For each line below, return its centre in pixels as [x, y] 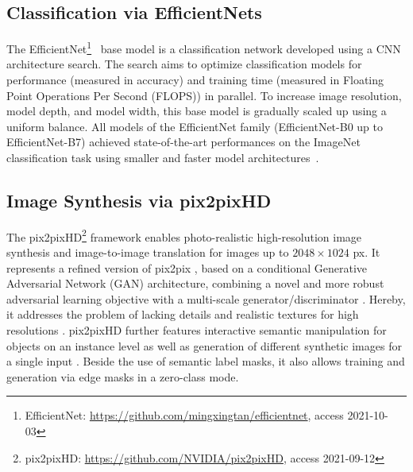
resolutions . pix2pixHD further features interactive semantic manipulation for [197, 330]
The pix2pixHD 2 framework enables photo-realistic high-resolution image [184, 235]
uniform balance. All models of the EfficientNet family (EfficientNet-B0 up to [195, 126]
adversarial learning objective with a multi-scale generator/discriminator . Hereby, [206, 298]
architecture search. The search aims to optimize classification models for [184, 64]
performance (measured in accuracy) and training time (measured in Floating [195, 80]
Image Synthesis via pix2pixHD [139, 200]
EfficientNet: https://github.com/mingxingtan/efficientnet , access [184, 415]
